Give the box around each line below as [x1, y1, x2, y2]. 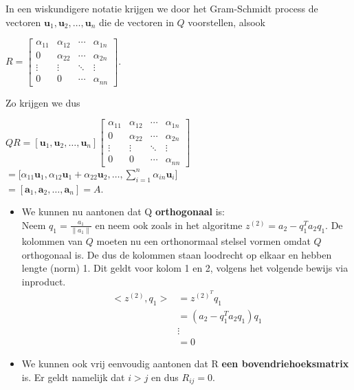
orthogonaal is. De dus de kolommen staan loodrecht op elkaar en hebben [21, 247, 332, 261]
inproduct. [21, 274, 66, 288]
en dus [151, 369, 179, 384]
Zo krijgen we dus [5, 95, 80, 109]
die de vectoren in [99, 14, 174, 29]
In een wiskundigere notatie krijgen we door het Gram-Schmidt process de [5, 1, 318, 15]
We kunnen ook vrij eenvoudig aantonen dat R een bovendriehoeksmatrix [21, 356, 349, 370]
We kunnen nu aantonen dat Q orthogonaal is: [21, 204, 225, 219]
